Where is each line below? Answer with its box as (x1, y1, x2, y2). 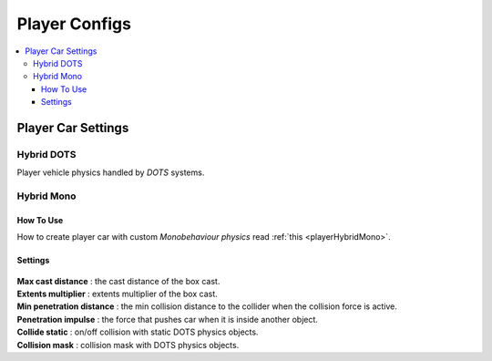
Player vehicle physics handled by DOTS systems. (16, 167, 205, 178)
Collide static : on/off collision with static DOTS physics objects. (16, 326, 259, 337)
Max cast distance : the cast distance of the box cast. (16, 275, 220, 286)
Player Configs (16, 14, 132, 34)
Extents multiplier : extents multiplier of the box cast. (16, 288, 218, 299)
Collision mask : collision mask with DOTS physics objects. (16, 339, 240, 350)
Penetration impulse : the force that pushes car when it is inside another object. (16, 314, 319, 325)
